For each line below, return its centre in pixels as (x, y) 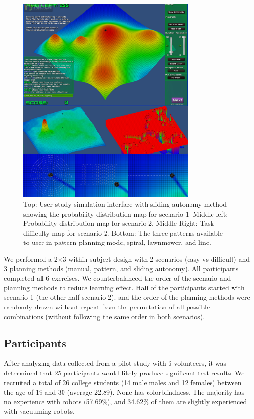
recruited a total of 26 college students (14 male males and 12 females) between (123, 382)
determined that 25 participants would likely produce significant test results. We (124, 372)
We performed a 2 (31, 259)
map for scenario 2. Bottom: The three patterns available (138, 232)
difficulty (37, 232)
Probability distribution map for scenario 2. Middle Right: (111, 223)
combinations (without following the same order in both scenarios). (105, 316)
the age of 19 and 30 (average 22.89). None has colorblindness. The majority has (124, 392)
